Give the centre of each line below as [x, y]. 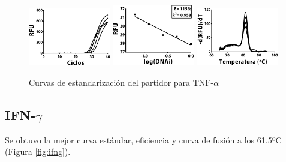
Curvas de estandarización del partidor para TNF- [121, 82]
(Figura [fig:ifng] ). [38, 151]
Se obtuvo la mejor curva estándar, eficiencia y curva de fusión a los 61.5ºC [143, 139]
